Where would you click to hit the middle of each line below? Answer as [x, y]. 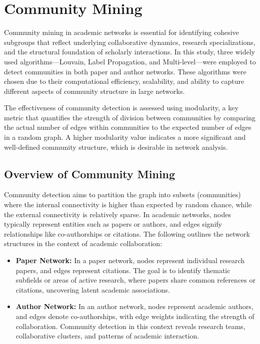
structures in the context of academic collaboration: [83, 243]
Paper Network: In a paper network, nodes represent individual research [130, 260]
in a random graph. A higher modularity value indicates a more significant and [125, 137]
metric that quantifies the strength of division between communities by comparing [130, 117]
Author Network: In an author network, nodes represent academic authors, [134, 306]
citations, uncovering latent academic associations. [93, 289]
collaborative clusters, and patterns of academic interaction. [107, 336]
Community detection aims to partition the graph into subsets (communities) [122, 194]
